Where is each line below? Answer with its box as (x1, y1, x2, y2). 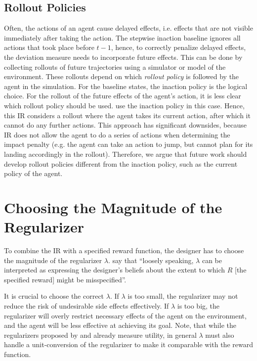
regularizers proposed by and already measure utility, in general (4, 329, 197, 340)
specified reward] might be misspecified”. (4, 274, 127, 284)
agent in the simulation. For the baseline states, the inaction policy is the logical (4, 81, 248, 91)
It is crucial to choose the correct (4, 291, 104, 301)
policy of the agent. (4, 168, 63, 179)
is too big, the (177, 300, 220, 311)
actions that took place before (4, 42, 94, 52)
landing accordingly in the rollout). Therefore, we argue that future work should (4, 148, 247, 159)
